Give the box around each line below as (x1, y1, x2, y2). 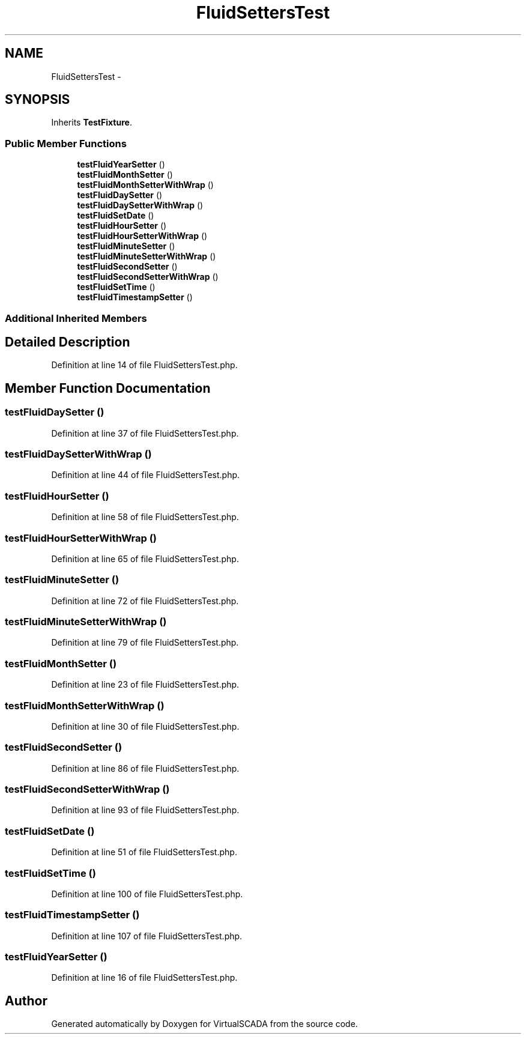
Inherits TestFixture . (51, 117, 132, 128)
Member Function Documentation (5, 380, 211, 396)
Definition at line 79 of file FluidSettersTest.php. (51, 637, 239, 648)
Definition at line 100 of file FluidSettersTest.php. (51, 888, 243, 899)
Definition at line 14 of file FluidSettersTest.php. (51, 360, 238, 371)
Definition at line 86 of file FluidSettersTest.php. (51, 763, 240, 774)
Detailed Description (5, 334, 130, 350)
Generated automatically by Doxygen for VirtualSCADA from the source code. (51, 1019, 358, 1029)
